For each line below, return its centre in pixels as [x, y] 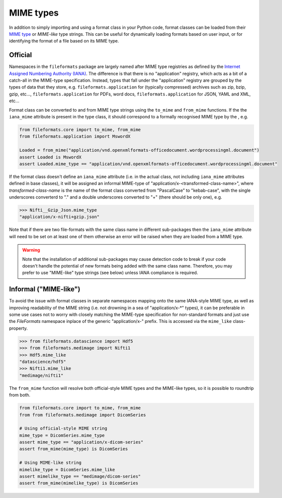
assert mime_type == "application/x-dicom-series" [82, 442]
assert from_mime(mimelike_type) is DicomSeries [79, 483]
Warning [31, 250]
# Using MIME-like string [50, 463]
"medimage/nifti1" [41, 375]
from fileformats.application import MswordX [75, 136]
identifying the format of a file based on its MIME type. [64, 41]
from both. [20, 395]
